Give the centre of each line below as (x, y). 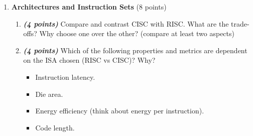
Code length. (55, 127)
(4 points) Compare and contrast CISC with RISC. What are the (126, 23)
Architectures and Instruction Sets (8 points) (89, 7)
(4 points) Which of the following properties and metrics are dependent (135, 50)
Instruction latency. (65, 77)
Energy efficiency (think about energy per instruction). (120, 111)
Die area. (49, 94)
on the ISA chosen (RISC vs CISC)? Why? (89, 60)
